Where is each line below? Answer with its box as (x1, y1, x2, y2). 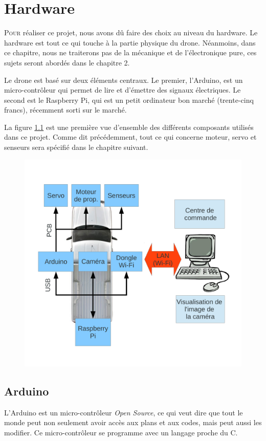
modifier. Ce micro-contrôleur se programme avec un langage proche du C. (4, 427, 238, 437)
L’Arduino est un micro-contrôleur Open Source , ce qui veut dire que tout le (4, 407, 243, 417)
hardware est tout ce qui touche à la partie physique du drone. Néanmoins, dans (4, 37, 256, 48)
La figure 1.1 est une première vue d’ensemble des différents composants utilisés (4, 121, 254, 132)
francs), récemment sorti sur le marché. (4, 104, 127, 115)
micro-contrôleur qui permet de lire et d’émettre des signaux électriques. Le (4, 84, 241, 95)
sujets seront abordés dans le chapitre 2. (4, 57, 130, 68)
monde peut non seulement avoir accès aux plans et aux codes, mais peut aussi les (4, 417, 262, 428)
